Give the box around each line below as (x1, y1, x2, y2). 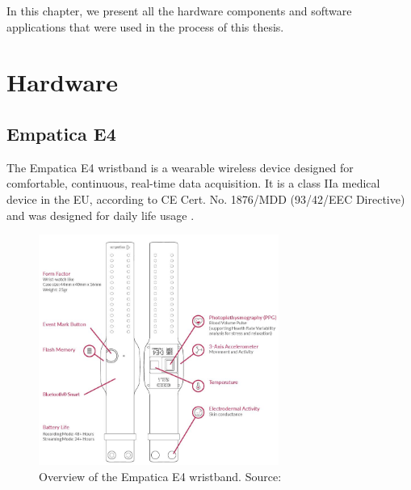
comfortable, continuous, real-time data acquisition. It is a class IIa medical (6, 175, 380, 192)
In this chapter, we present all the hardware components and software (6, 2, 352, 19)
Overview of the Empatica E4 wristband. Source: (39, 468, 282, 485)
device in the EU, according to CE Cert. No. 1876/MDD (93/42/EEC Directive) (6, 190, 405, 207)
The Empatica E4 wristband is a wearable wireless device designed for (6, 158, 354, 175)
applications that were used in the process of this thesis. (6, 18, 284, 35)
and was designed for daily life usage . (6, 206, 195, 223)
